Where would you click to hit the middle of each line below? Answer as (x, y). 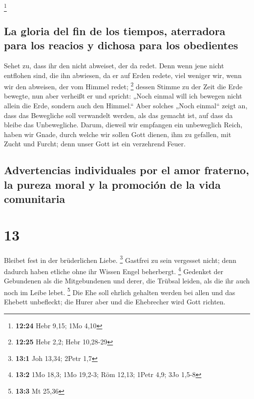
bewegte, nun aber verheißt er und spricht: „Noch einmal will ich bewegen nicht (123, 96)
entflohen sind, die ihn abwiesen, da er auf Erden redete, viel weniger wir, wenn (123, 75)
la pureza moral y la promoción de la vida (112, 184)
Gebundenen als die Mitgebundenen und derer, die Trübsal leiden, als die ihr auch (127, 281)
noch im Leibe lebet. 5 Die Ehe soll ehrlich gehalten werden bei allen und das (120, 291)
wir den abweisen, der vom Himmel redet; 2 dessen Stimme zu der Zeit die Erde (123, 86)
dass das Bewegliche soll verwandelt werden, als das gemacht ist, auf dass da (118, 115)
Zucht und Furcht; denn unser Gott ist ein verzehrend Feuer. (95, 144)
